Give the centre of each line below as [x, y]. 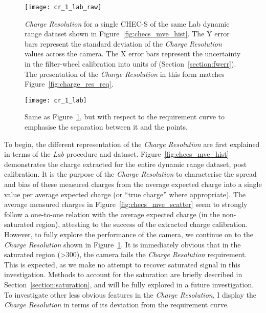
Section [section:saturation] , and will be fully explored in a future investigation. [129, 284]
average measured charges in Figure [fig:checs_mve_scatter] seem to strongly [126, 204]
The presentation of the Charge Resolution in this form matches [125, 74]
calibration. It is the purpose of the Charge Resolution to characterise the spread [130, 174]
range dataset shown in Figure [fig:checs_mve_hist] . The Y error [127, 34]
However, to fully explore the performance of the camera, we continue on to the [129, 234]
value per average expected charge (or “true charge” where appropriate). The [125, 194]
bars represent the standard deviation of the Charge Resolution [123, 43]
